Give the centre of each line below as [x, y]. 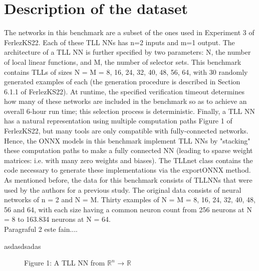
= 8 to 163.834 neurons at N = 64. [57, 219]
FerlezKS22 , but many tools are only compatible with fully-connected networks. [126, 131]
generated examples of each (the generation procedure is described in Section [122, 82]
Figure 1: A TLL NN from [65, 263]
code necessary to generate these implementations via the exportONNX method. [127, 170]
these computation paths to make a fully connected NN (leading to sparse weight [128, 150]
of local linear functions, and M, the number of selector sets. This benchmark [123, 61]
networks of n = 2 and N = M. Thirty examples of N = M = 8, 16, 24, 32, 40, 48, [130, 199]
